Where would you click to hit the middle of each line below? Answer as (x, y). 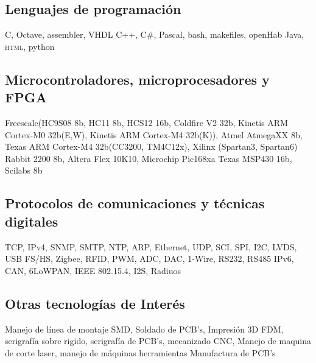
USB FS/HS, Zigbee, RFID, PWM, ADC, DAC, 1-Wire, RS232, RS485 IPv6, (149, 259)
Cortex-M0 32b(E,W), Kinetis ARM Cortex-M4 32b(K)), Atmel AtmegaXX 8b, (154, 134)
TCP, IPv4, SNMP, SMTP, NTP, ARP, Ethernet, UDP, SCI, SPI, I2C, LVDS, (151, 246)
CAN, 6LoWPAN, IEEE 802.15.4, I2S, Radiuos (93, 270)
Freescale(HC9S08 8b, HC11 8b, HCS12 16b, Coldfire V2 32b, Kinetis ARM (146, 122)
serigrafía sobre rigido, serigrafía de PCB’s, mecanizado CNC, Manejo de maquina (158, 341)
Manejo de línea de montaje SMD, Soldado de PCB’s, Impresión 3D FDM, (144, 329)
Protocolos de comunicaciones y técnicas (135, 203)
